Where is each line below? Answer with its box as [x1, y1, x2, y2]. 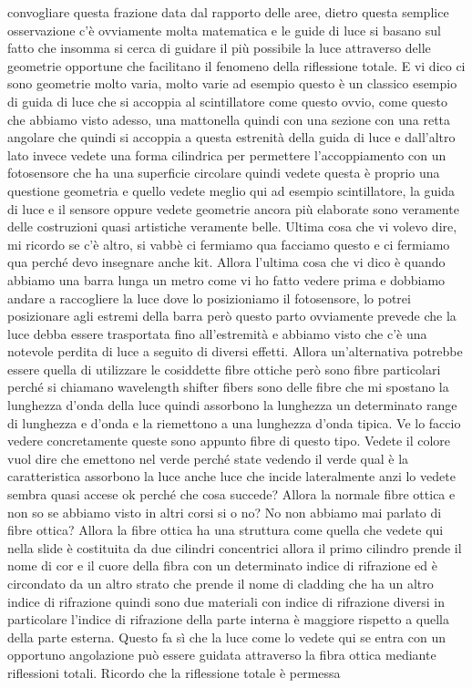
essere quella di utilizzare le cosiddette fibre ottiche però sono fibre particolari [7, 359, 441, 378]
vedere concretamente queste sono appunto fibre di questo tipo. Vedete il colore [7, 431, 451, 450]
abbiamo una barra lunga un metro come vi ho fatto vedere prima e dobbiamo [7, 270, 446, 289]
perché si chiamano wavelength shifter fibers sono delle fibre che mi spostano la [7, 377, 449, 396]
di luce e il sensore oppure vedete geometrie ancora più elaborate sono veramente [7, 199, 459, 218]
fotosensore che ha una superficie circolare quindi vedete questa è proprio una [7, 163, 440, 182]
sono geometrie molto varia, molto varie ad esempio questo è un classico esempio [7, 74, 457, 93]
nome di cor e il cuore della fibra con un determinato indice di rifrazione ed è [7, 556, 437, 575]
